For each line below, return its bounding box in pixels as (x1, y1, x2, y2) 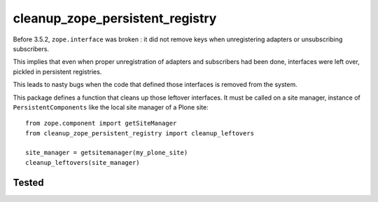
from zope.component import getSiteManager (25, 119, 177, 128)
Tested (13, 176, 44, 189)
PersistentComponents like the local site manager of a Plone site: (13, 102, 209, 112)
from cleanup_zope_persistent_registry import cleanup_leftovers (25, 129, 255, 137)
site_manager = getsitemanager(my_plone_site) (25, 149, 188, 157)
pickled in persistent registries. (13, 67, 102, 76)
